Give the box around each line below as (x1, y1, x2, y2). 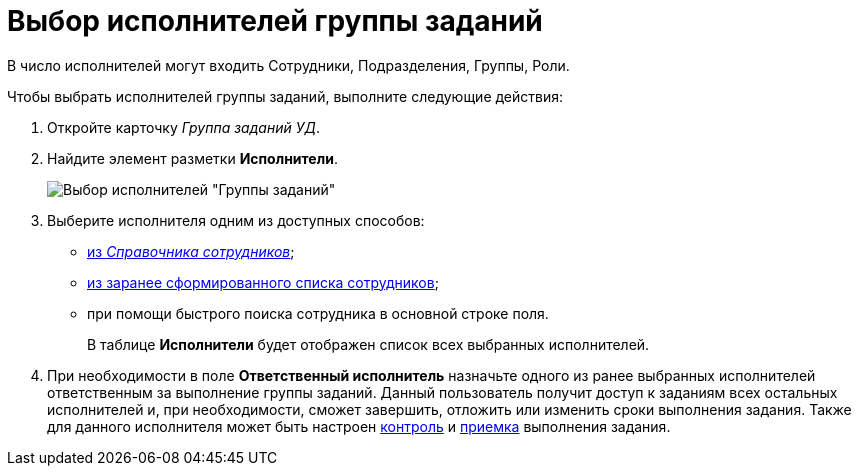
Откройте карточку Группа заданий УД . (47, 118, 320, 136)
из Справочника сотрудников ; (87, 242, 295, 260)
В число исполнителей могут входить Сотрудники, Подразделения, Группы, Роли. (7, 56, 570, 74)
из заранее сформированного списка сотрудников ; (87, 273, 439, 291)
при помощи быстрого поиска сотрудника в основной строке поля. (87, 304, 549, 322)
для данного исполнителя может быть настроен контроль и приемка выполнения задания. (47, 417, 671, 435)
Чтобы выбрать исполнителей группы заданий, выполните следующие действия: (7, 87, 564, 105)
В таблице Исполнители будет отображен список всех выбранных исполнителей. (87, 335, 650, 353)
